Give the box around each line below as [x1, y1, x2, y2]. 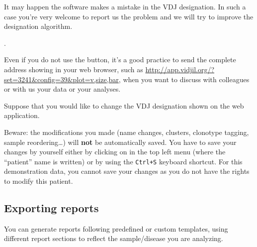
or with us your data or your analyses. [4, 84, 121, 94]
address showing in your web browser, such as [4, 64, 143, 74]
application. [4, 110, 40, 121]
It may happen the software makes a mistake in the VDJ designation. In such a [4, 1, 246, 11]
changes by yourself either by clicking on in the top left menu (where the [4, 146, 226, 157]
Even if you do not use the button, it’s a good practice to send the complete [4, 54, 236, 65]
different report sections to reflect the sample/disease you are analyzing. [4, 233, 223, 244]
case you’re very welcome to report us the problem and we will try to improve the [4, 11, 254, 21]
